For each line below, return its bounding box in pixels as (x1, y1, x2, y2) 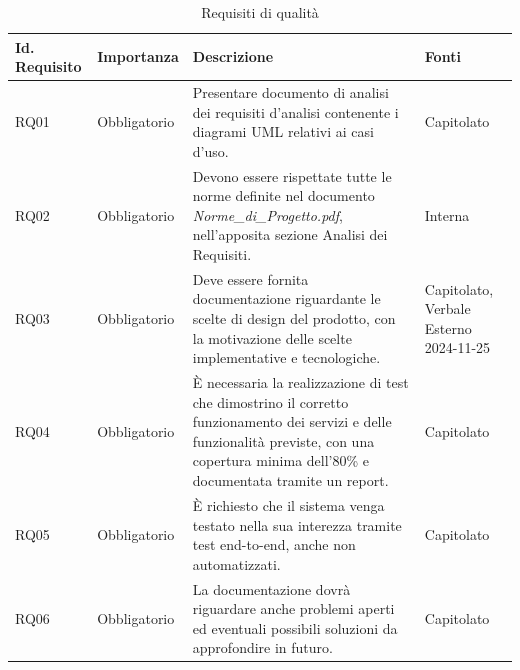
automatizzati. (192, 553, 281, 574)
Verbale (424, 298, 471, 319)
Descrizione (192, 46, 274, 67)
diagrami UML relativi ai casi (192, 121, 374, 142)
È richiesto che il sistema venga (192, 494, 385, 515)
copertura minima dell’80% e (192, 450, 370, 471)
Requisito (15, 56, 82, 77)
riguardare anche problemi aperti (192, 598, 395, 619)
